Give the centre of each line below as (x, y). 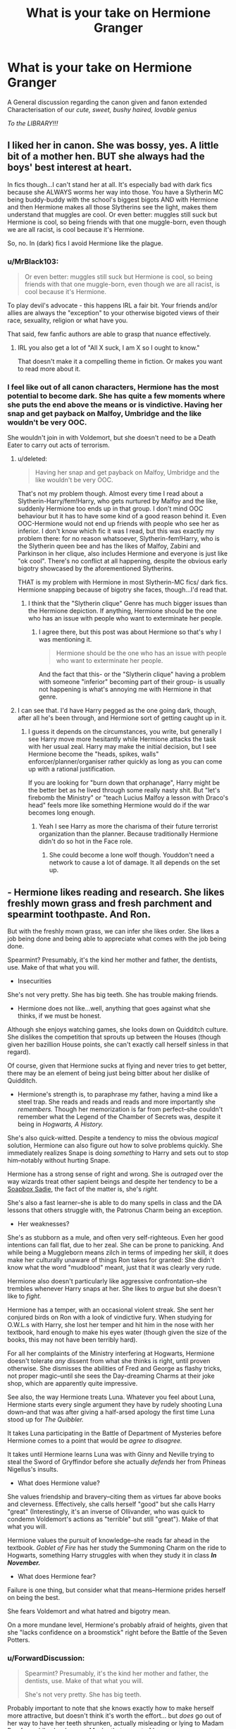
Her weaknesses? (43, 1224)
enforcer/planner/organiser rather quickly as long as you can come (125, 762)
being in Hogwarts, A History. (60, 1124)
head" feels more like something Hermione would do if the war (119, 805)
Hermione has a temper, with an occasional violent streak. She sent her (111, 1310)
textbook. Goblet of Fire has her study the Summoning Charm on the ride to (117, 1548)
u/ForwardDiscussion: (46, 1658)
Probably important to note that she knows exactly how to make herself (111, 1709)
